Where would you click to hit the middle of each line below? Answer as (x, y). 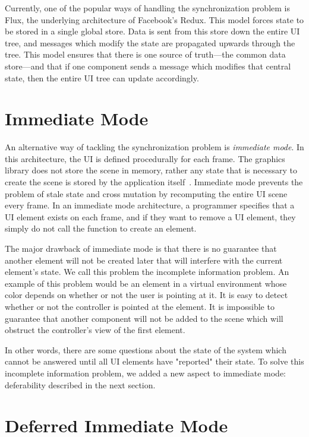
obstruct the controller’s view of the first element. (95, 330)
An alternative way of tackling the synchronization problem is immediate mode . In (154, 147)
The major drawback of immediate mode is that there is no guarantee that (141, 248)
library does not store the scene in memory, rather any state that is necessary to (151, 170)
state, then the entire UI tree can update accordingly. (102, 77)
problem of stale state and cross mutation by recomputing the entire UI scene (146, 193)
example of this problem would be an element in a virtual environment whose (146, 283)
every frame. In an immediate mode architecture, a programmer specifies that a (150, 205)
